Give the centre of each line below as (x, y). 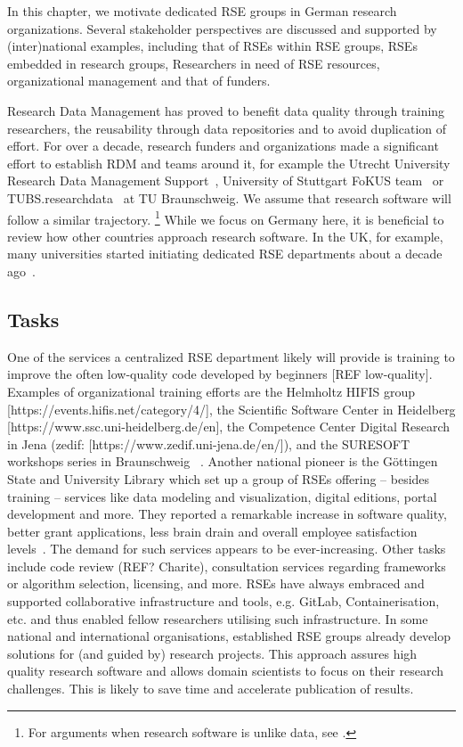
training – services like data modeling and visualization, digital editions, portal (222, 496)
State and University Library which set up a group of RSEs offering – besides (219, 478)
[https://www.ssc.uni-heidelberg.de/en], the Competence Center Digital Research (229, 427)
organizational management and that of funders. (139, 81)
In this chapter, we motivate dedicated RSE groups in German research (202, 11)
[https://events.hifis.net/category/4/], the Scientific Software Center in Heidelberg (231, 409)
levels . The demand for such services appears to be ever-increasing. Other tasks (227, 549)
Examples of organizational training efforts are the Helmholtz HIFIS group (211, 391)
